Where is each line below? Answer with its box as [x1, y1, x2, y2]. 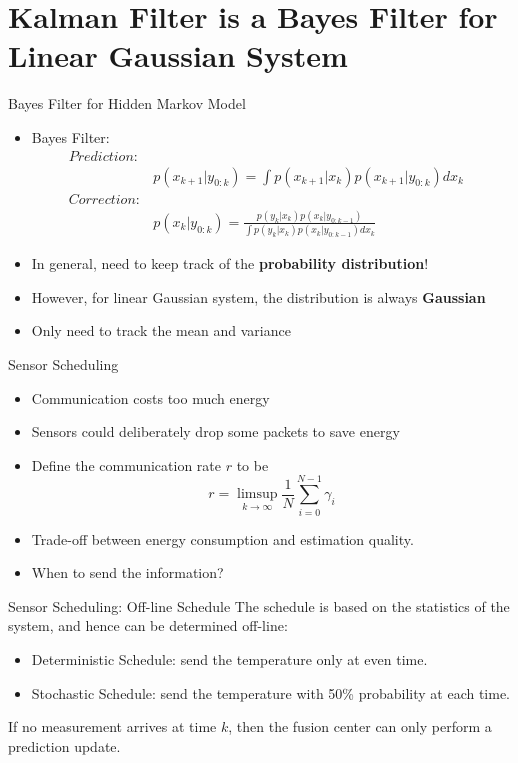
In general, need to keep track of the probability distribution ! [31, 253, 429, 274]
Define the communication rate [31, 454, 222, 475]
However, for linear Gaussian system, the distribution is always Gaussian [31, 286, 486, 307]
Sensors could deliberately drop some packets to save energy [31, 421, 400, 442]
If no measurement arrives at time [8, 716, 217, 737]
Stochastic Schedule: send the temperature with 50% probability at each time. [31, 682, 511, 703]
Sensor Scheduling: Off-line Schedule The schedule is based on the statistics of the [8, 595, 510, 616]
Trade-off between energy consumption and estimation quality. [31, 528, 414, 549]
